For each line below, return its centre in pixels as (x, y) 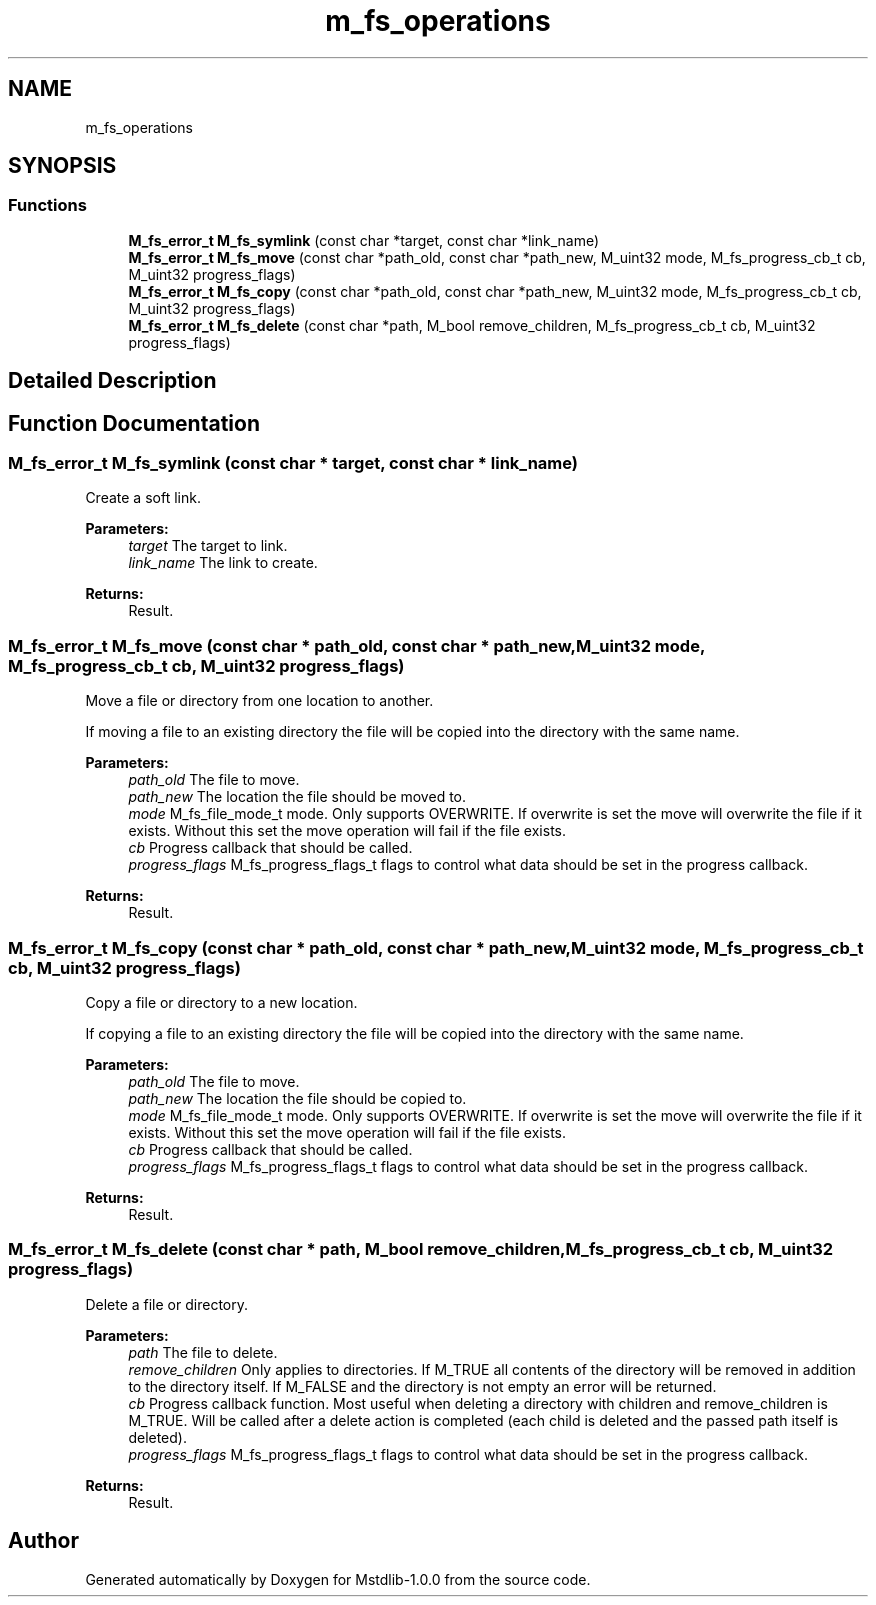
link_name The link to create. (223, 563)
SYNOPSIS (62, 166)
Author (43, 1541)
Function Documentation (134, 423)
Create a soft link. (143, 498)
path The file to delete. (203, 1352)
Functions (47, 205)
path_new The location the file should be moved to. (297, 797)
